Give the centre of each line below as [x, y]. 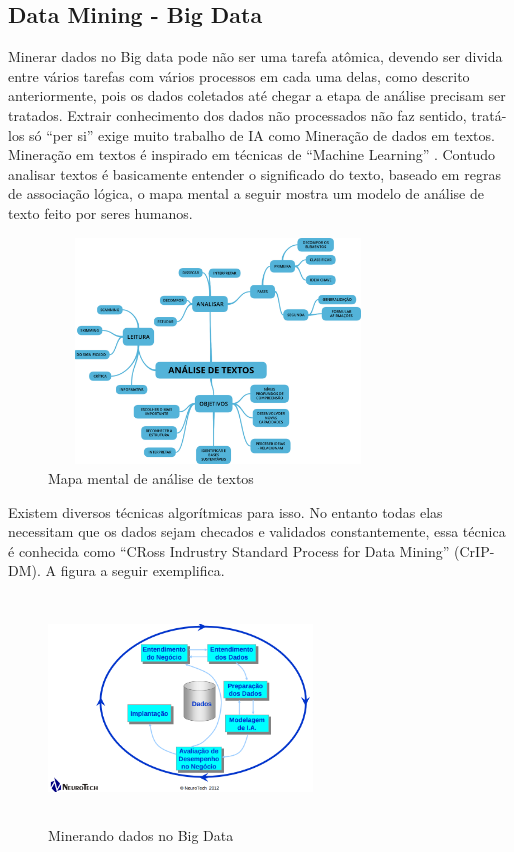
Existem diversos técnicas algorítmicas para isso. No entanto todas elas [225, 511]
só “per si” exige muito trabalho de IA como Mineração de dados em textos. [262, 134]
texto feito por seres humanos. [100, 212]
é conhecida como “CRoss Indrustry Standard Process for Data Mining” [229, 550]
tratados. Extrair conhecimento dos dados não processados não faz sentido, [237, 114]
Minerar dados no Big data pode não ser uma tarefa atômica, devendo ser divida [255, 56]
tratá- [489, 114]
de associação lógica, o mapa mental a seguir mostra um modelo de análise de [246, 193]
